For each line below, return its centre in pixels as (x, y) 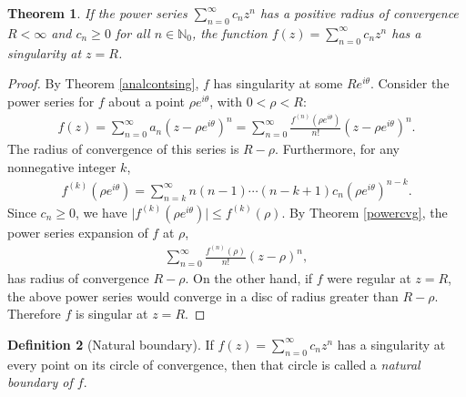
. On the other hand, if (249, 277)
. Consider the (410, 83)
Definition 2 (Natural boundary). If (111, 344)
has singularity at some (278, 83)
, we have (101, 212)
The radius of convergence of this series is (123, 149)
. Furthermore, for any (337, 149)
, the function (229, 32)
